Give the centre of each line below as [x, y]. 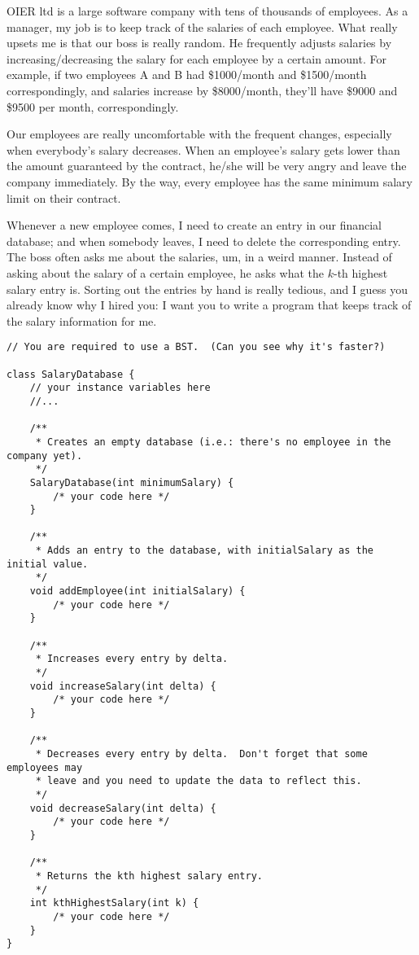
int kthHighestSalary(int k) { [114, 903]
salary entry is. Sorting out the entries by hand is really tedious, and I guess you [207, 289]
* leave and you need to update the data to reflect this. [199, 781]
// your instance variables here [120, 388]
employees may [45, 767]
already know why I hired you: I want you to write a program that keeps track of [209, 305]
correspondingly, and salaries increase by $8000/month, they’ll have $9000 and [202, 90]
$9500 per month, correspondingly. [93, 106]
